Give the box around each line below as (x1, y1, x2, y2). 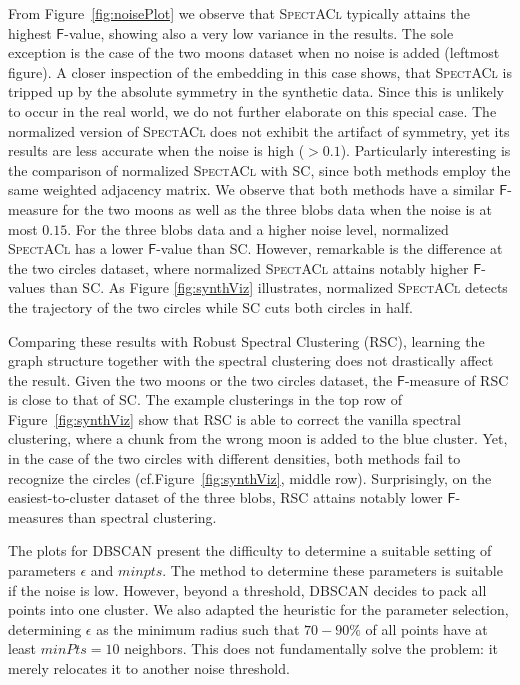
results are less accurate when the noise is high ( (8, 140, 305, 161)
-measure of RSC (404, 369, 509, 390)
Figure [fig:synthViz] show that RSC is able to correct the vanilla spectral (8, 408, 461, 429)
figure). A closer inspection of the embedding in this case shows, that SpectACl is (8, 61, 512, 82)
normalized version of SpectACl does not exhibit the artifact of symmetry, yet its (8, 120, 510, 141)
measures (8, 506, 64, 527)
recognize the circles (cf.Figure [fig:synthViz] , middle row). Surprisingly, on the (8, 467, 492, 488)
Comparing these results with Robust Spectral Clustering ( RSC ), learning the (8, 330, 485, 351)
